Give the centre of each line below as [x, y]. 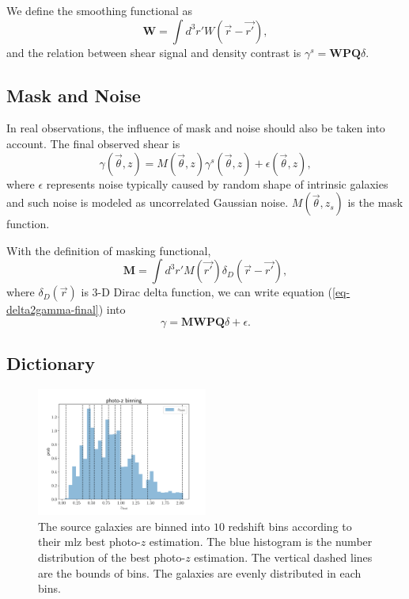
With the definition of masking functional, [109, 250]
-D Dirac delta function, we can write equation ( [215, 292]
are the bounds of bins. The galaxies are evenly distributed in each [200, 572]
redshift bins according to [290, 526]
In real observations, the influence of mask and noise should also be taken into [196, 128]
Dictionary [51, 363]
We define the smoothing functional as [100, 10]
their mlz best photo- [89, 542]
